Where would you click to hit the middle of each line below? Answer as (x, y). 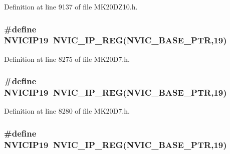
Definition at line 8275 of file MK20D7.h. (67, 59)
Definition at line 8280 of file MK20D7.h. (67, 111)
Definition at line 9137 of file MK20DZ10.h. (71, 6)
